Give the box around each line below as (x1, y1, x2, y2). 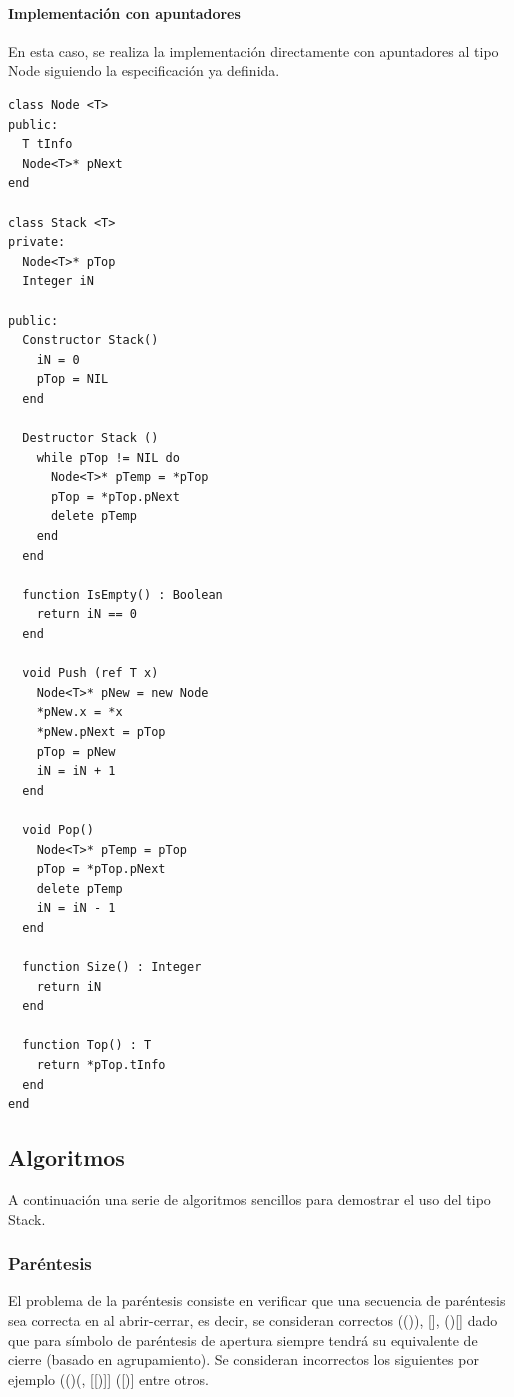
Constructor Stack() (22, 333, 159, 348)
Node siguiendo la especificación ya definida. (8, 60, 280, 81)
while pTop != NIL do (36, 450, 180, 465)
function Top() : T (22, 1038, 152, 1053)
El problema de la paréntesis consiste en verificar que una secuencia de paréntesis (8, 1290, 506, 1311)
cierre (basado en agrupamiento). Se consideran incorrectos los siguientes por (8, 1349, 479, 1370)
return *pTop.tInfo (36, 1058, 166, 1073)
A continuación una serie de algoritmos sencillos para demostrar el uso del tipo (8, 1189, 491, 1210)
